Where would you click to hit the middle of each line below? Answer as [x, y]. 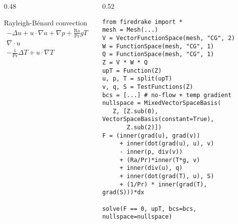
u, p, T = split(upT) [137, 79]
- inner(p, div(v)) [151, 152]
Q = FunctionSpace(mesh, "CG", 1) [158, 54]
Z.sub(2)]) [144, 128]
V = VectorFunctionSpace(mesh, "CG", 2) [169, 38]
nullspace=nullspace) [137, 217]
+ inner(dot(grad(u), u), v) [167, 144]
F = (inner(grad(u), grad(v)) [151, 135]
